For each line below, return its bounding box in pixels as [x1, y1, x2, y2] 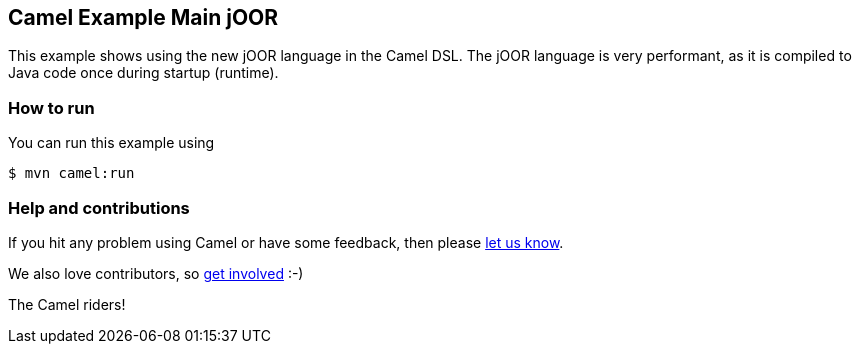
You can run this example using [8, 134, 215, 152]
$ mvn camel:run [8, 165, 135, 182]
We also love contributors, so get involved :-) [8, 264, 304, 282]
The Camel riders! [8, 295, 126, 313]
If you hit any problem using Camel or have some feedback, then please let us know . [8, 233, 564, 251]
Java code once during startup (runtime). [8, 64, 279, 82]
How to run [8, 97, 95, 118]
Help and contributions [8, 197, 190, 218]
